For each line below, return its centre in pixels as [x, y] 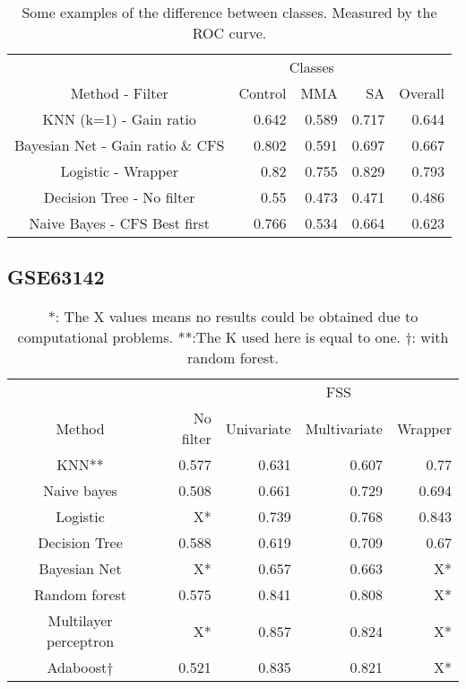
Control [263, 93]
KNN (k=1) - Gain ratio [119, 119]
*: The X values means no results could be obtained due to [233, 317]
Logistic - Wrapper [119, 171]
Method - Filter [119, 93]
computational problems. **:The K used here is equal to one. [209, 337]
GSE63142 [56, 277]
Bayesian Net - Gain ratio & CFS [120, 145]
